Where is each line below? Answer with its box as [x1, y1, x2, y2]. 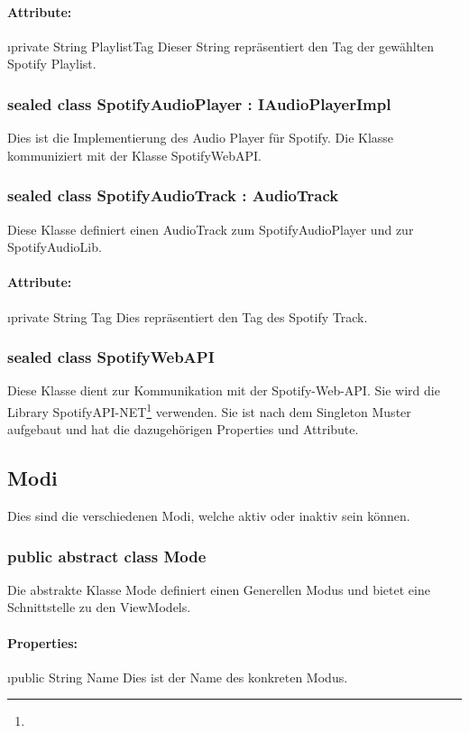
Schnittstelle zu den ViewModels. [7, 598, 191, 617]
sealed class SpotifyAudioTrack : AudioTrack [7, 184, 339, 207]
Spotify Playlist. [7, 54, 97, 73]
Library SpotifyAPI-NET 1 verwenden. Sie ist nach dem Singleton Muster [7, 400, 411, 421]
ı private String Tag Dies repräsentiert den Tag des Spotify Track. [7, 307, 368, 326]
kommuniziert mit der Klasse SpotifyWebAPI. [7, 145, 262, 164]
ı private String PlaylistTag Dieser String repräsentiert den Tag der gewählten [7, 36, 435, 55]
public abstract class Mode [7, 544, 207, 567]
